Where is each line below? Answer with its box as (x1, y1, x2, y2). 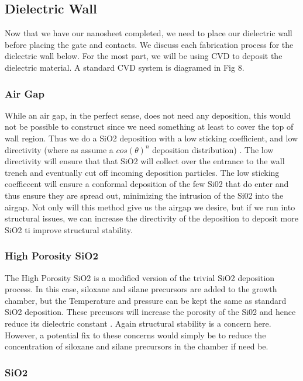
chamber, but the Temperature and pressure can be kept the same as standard (5, 294, 287, 306)
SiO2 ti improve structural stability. (5, 223, 133, 235)
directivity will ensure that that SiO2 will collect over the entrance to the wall (5, 155, 285, 167)
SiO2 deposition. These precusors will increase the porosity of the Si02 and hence (5, 306, 296, 318)
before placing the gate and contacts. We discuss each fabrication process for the (5, 38, 294, 50)
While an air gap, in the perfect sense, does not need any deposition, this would (5, 109, 291, 121)
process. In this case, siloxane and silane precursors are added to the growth (5, 283, 277, 295)
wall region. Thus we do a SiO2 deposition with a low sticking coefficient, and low (5, 131, 298, 144)
